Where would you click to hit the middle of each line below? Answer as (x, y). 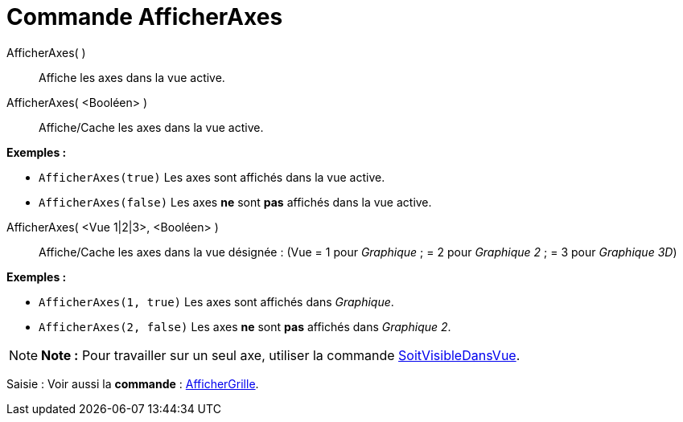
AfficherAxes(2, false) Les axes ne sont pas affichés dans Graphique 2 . (245, 326)
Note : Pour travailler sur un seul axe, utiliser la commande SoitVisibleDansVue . (281, 355)
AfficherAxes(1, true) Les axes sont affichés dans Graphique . (216, 301)
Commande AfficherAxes (145, 17)
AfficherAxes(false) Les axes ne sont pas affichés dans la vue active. (235, 202)
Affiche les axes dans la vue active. (132, 77)
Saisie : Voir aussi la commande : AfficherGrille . (133, 383)
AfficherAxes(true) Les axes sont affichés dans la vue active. (212, 177)
